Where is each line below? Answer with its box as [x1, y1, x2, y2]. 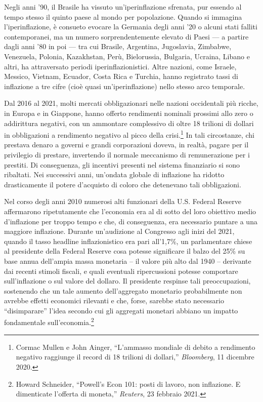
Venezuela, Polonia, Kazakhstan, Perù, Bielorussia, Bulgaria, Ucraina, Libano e [4, 51, 250, 61]
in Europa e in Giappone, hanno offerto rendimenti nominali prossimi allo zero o [4, 107, 253, 118]
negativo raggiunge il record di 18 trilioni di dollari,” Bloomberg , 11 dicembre [16, 351, 254, 362]
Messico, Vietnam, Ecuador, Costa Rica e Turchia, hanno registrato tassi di [4, 71, 238, 82]
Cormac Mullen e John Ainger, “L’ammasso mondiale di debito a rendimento [16, 341, 255, 352]
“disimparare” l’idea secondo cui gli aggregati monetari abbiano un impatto [4, 305, 238, 315]
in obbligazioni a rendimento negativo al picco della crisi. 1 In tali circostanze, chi [4, 128, 254, 140]
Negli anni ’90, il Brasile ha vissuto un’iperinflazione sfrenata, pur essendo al [4, 2, 242, 12]
